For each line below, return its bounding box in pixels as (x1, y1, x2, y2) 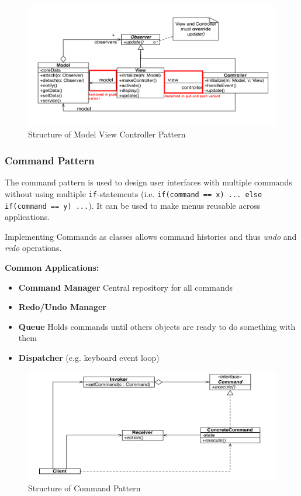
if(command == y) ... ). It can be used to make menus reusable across (5, 199, 261, 211)
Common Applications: (5, 261, 99, 273)
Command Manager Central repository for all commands (18, 281, 233, 293)
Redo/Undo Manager (18, 301, 106, 313)
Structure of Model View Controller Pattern (28, 128, 186, 140)
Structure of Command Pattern (28, 481, 141, 494)
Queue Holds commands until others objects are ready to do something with (18, 320, 296, 332)
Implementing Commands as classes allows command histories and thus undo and (5, 230, 297, 242)
